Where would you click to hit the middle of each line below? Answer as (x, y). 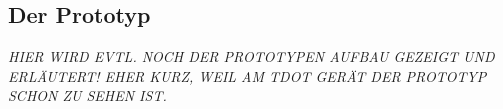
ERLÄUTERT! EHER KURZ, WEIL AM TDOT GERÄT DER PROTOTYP (247, 75)
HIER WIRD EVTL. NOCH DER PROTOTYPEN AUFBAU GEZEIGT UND (251, 56)
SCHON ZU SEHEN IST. (87, 95)
